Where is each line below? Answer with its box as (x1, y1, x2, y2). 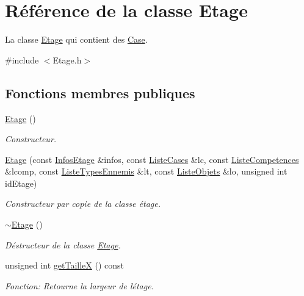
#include (5, 53, 39, 66)
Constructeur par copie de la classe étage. (5, 197, 161, 210)
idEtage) (5, 176, 37, 189)
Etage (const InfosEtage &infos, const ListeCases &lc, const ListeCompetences (5, 153, 299, 165)
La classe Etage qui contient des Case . (5, 33, 148, 46)
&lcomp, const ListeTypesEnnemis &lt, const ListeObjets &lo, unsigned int (5, 165, 288, 178)
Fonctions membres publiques (5, 83, 195, 102)
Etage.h (52, 53, 82, 66)
